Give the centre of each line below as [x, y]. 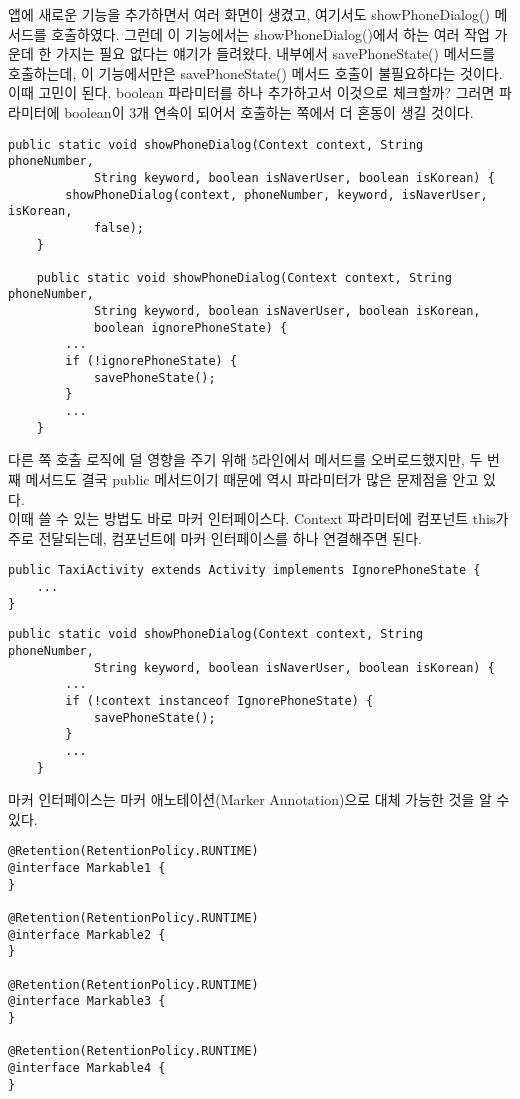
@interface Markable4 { [87, 1067]
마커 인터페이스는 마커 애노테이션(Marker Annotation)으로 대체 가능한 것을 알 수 [259, 799]
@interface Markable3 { [87, 1001]
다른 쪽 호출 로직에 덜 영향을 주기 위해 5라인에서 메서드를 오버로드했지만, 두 [245, 459]
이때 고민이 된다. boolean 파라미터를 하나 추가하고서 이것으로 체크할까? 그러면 [251, 92]
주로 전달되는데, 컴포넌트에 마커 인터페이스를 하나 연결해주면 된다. [215, 537]
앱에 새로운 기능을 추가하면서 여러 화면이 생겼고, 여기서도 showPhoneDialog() [249, 14]
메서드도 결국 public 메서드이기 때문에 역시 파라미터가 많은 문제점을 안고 [252, 478]
